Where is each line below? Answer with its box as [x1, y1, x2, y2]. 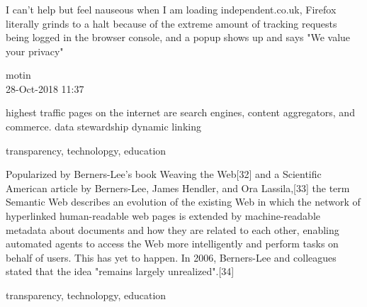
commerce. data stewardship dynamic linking [6, 119, 201, 134]
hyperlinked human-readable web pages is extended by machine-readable [6, 208, 320, 223]
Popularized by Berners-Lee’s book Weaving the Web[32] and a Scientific [6, 167, 322, 182]
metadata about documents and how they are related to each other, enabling [6, 222, 339, 237]
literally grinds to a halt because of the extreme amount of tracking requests [6, 16, 337, 30]
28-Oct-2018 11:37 [6, 81, 84, 96]
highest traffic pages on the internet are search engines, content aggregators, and [6, 105, 355, 120]
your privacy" [6, 43, 64, 58]
